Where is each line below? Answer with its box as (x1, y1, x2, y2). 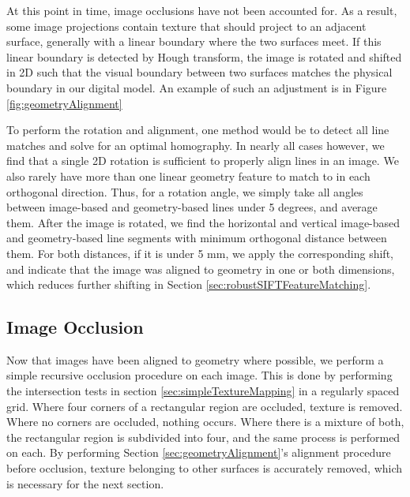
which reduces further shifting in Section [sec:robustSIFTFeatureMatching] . (6, 276, 371, 293)
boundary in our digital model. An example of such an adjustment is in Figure (6, 79, 387, 95)
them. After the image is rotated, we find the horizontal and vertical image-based (6, 214, 401, 230)
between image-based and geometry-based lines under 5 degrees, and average (6, 199, 378, 215)
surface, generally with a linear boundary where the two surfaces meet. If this (6, 33, 382, 50)
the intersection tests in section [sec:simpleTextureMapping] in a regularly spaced (6, 383, 400, 399)
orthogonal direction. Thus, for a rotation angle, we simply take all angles (6, 183, 363, 200)
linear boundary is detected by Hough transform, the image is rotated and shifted (6, 48, 402, 65)
